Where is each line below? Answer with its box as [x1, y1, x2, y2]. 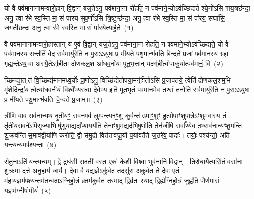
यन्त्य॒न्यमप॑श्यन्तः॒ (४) [4, 139, 56, 150]
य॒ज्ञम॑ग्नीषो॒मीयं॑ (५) [4, 185, 51, 195]
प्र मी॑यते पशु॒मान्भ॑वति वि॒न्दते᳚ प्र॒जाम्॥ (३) [4, 94, 103, 104]
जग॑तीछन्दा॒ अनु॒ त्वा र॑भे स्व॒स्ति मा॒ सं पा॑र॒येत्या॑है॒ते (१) [4, 22, 134, 33]
